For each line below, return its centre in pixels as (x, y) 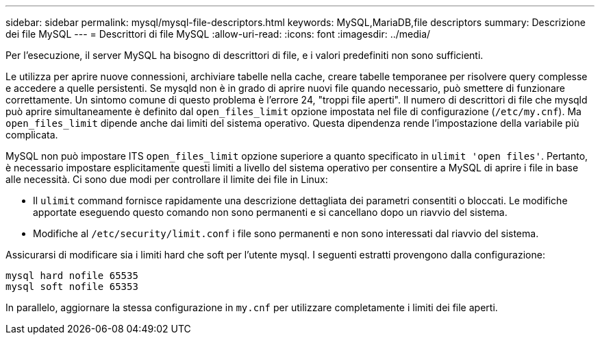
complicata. (32, 135)
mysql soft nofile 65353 (72, 287)
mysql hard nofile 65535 (72, 276)
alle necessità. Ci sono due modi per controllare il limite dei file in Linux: (167, 179)
